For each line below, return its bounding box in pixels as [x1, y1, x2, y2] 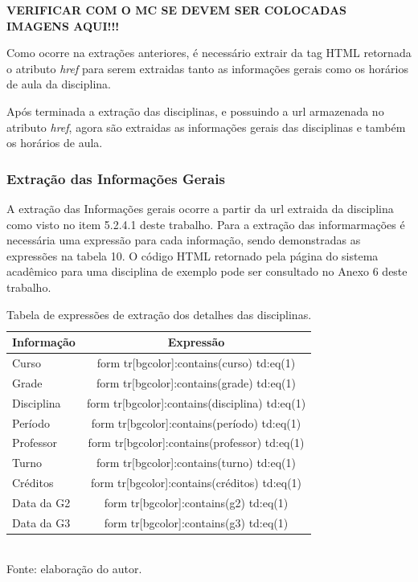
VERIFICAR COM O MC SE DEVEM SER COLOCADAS [6, 2, 347, 18]
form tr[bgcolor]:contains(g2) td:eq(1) [104, 494, 289, 510]
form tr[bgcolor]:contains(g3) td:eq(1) [104, 514, 289, 531]
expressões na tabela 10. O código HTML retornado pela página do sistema [6, 247, 379, 264]
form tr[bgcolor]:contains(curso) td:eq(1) [96, 354, 296, 371]
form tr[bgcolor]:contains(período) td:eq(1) [91, 414, 301, 431]
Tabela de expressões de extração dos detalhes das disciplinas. [6, 305, 312, 322]
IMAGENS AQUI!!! [6, 17, 120, 34]
